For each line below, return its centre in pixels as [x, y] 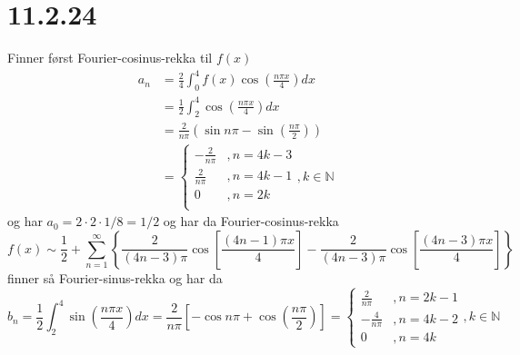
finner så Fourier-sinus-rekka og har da [115, 277]
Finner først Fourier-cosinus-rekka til [110, 58]
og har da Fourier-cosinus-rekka [251, 221]
